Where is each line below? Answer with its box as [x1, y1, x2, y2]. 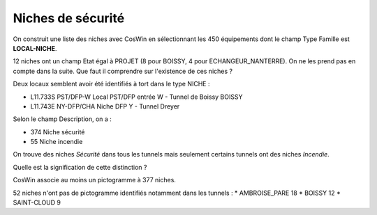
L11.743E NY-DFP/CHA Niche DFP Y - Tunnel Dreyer [30, 102, 180, 111]
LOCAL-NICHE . [13, 44, 57, 52]
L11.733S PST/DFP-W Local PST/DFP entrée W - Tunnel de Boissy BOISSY [30, 93, 243, 101]
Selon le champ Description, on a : [13, 115, 112, 123]
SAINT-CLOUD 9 [13, 198, 61, 207]
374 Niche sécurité [30, 127, 85, 136]
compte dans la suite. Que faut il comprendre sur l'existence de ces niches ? [13, 67, 233, 75]
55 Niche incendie [30, 138, 83, 146]
